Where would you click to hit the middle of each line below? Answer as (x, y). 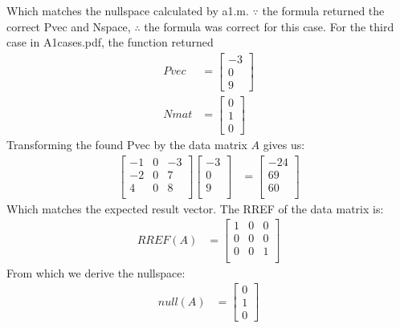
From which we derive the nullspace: (96, 272)
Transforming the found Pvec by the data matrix (127, 145)
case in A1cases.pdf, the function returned (110, 42)
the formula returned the (323, 10)
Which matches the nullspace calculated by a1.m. (128, 10)
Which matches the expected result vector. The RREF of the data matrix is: (195, 208)
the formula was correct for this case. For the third (269, 26)
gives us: (284, 145)
